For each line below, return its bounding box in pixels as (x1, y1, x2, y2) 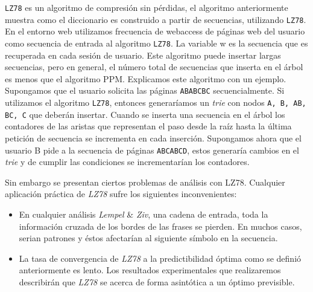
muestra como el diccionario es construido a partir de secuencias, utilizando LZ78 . (5, 13, 306, 25)
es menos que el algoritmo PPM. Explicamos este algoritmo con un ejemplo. (5, 72, 286, 85)
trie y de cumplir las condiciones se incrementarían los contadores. (5, 155, 250, 168)
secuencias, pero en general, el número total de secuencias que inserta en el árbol (5, 60, 303, 73)
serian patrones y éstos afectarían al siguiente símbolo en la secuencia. (19, 232, 278, 244)
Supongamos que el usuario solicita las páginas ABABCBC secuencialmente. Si (5, 84, 285, 97)
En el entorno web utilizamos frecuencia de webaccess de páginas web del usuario (5, 25, 305, 37)
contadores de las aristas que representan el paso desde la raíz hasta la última (5, 120, 292, 132)
